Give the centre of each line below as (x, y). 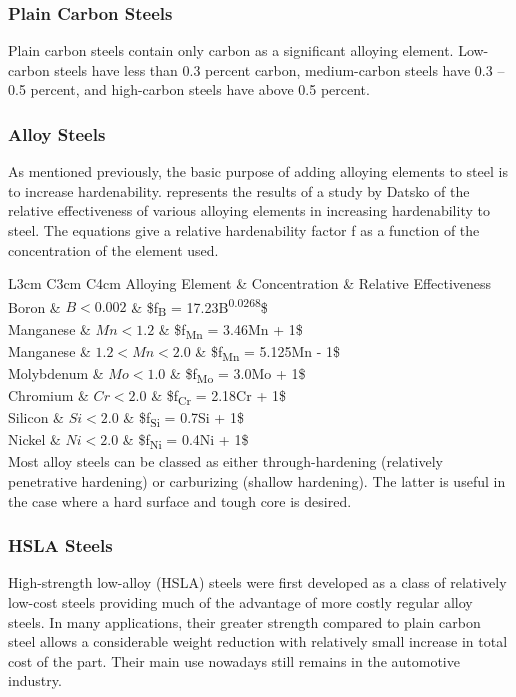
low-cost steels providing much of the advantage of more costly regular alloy (240, 601)
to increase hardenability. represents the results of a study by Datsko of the (239, 190)
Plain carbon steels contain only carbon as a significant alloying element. (231, 50)
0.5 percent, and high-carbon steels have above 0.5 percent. (189, 89)
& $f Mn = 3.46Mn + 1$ (230, 330)
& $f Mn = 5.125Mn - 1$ (268, 352)
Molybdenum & (56, 372)
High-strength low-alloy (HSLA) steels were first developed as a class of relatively (257, 582)
